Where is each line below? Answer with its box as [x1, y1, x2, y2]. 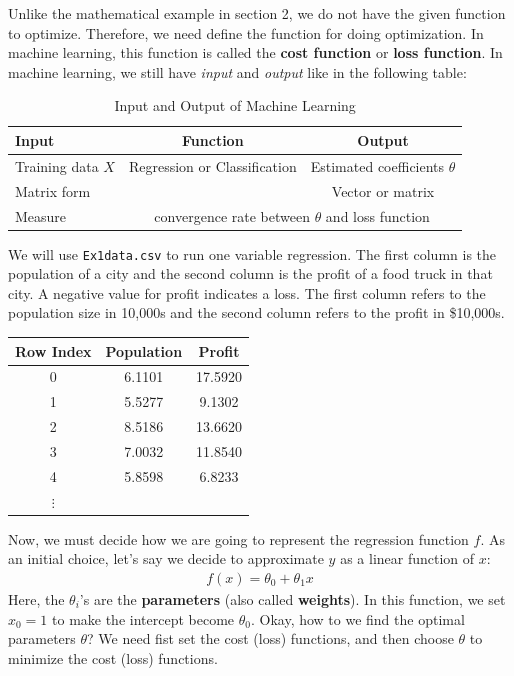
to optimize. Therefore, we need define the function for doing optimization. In [8, 22, 484, 43]
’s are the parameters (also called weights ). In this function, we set [79, 588, 506, 609]
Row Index [15, 340, 92, 361]
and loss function [325, 205, 430, 226]
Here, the [8, 588, 65, 609]
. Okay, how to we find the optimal [250, 608, 465, 629]
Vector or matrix [331, 180, 435, 201]
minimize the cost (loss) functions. [8, 647, 218, 668]
